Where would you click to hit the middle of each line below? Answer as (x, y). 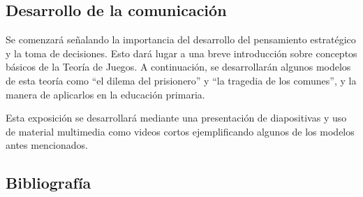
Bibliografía (49, 183)
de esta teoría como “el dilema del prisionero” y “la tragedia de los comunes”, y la (181, 80)
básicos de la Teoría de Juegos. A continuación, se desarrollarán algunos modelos (178, 67)
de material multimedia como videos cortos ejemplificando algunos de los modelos (180, 131)
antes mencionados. (47, 145)
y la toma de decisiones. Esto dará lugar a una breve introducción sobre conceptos (181, 53)
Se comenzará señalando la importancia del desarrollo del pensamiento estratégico (181, 39)
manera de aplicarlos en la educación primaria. (105, 94)
